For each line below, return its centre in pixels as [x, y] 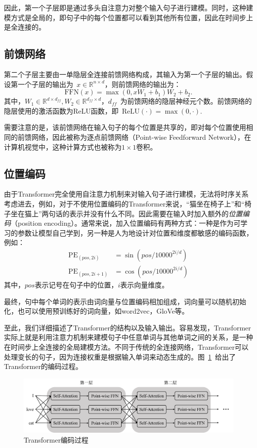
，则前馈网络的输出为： [143, 84]
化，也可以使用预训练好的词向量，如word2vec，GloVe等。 [96, 311]
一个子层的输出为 [45, 84]
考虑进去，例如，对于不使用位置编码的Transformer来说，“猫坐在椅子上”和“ [124, 203]
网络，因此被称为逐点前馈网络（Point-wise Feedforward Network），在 [141, 137]
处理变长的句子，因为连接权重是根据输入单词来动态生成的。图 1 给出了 [120, 356]
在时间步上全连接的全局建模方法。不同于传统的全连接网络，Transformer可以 [126, 346]
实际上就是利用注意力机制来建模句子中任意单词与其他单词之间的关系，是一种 [128, 337]
